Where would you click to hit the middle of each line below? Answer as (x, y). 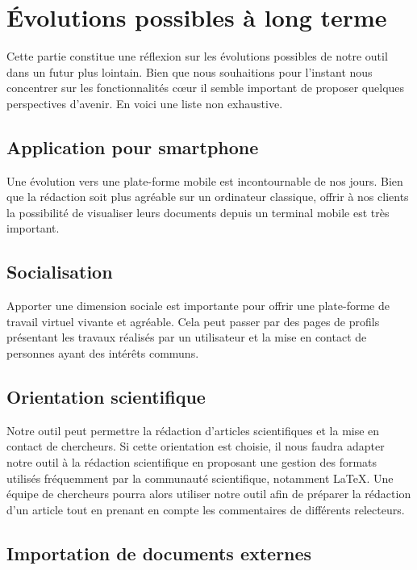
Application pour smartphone (133, 147)
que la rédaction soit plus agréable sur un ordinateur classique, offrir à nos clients (208, 197)
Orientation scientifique (106, 397)
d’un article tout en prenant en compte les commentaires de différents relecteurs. (206, 509)
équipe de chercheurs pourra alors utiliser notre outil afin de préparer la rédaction (209, 494)
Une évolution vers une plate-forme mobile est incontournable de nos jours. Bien (205, 180)
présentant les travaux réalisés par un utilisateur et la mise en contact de (187, 337)
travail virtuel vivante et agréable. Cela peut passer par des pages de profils (193, 321)
